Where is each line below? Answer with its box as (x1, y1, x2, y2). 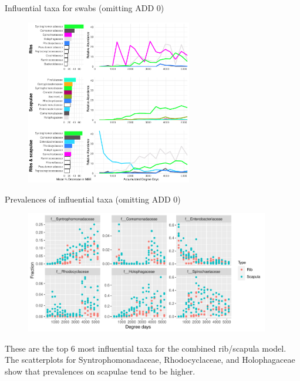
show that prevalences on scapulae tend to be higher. (5, 365, 195, 377)
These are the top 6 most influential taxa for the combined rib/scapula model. (5, 342, 286, 354)
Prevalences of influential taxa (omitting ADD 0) (5, 193, 181, 205)
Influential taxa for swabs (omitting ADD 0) (5, 2, 164, 14)
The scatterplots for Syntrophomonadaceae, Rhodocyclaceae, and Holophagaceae (5, 353, 295, 366)
